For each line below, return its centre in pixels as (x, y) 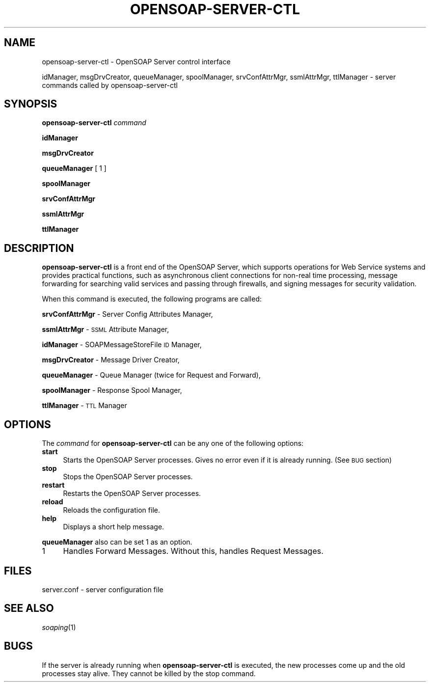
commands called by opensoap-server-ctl (110, 85)
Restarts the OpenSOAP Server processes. (132, 494)
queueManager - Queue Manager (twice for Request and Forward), (151, 375)
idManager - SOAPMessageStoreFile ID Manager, (122, 345)
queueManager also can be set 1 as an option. (117, 542)
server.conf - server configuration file (103, 589)
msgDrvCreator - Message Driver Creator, (111, 360)
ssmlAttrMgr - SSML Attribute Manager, (106, 329)
